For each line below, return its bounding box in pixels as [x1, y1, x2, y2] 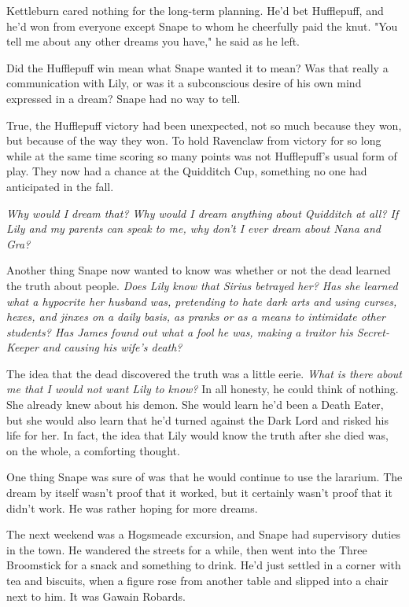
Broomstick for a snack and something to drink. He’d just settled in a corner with [6, 557, 401, 573]
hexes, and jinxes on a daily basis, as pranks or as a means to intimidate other [6, 308, 385, 325]
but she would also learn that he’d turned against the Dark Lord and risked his [6, 411, 389, 428]
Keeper [6, 339, 39, 355]
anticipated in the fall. [6, 178, 114, 194]
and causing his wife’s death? [42, 339, 182, 355]
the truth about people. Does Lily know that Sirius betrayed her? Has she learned [6, 277, 398, 293]
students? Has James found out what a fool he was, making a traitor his [6, 323, 353, 340]
